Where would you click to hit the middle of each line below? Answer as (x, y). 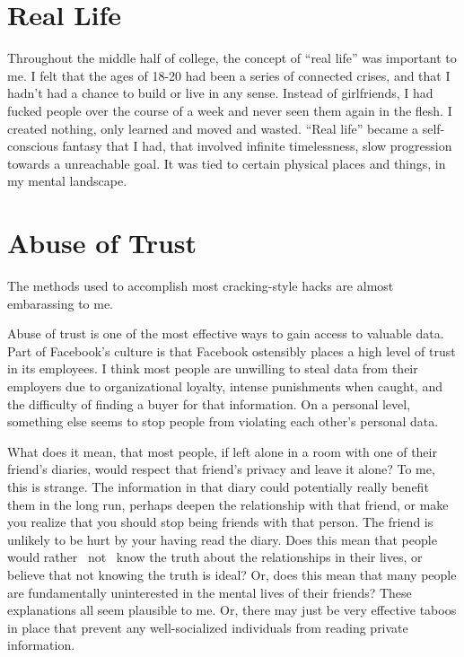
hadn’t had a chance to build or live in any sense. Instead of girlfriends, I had (220, 93)
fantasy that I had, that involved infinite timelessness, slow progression (257, 146)
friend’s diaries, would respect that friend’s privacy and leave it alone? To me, (221, 469)
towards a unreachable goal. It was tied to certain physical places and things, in (227, 163)
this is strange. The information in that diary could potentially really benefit (218, 486)
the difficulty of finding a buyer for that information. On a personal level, (209, 403)
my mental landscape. (67, 181)
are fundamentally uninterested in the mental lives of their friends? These (210, 592)
